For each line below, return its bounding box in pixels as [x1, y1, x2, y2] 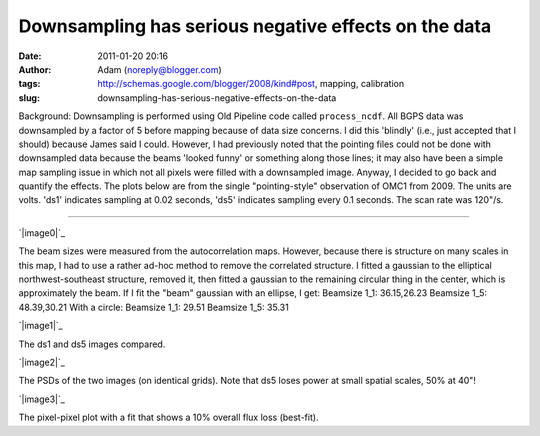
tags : [18, 78, 41, 90]
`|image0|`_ [18, 226, 65, 239]
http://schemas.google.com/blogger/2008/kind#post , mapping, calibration [97, 78, 405, 90]
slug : [18, 91, 40, 104]
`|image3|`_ [18, 393, 65, 405]
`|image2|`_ [18, 356, 65, 368]
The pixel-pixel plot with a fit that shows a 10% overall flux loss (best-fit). [18, 411, 319, 424]
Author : [18, 63, 52, 75]
